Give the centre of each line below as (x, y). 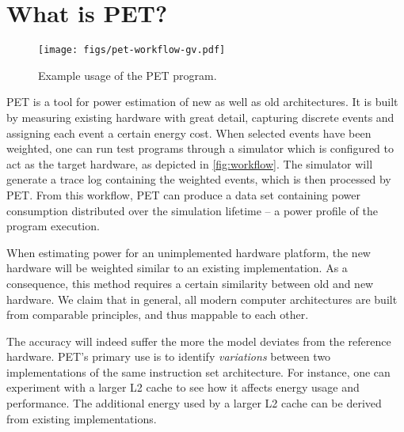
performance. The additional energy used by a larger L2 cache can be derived (194, 403)
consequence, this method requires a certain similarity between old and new (190, 283)
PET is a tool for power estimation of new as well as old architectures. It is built (202, 102)
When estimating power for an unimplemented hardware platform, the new (189, 252)
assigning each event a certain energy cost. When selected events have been (189, 133)
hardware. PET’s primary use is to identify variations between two (169, 356)
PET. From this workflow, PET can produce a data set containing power (183, 194)
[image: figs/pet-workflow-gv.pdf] (132, 50)
